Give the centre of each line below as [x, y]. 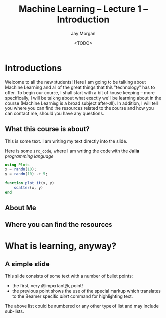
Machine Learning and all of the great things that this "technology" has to [80, 87]
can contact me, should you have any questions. [55, 113]
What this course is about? [48, 129]
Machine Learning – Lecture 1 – [83, 9]
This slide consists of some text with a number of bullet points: [69, 276]
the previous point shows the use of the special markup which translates [86, 291]
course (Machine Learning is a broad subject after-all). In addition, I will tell [82, 103]
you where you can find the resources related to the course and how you [80, 108]
